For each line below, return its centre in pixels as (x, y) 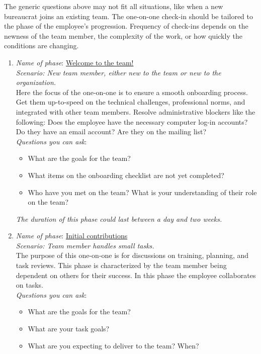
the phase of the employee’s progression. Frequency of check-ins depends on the (126, 26)
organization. (36, 82)
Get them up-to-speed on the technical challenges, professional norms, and (130, 102)
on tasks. (30, 285)
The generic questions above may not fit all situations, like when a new (114, 6)
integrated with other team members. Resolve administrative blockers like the (136, 111)
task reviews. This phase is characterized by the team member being (121, 265)
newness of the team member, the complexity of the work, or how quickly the (123, 35)
